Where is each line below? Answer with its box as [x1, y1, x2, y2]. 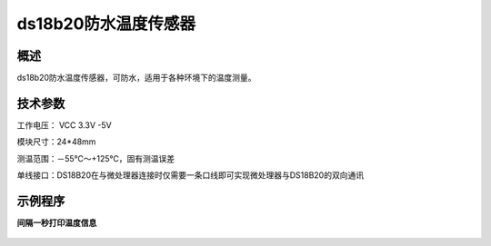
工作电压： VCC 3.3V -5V [16, 119, 113, 131]
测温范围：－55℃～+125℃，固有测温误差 [16, 153, 175, 163]
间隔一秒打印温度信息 [16, 218, 97, 229]
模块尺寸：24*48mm [16, 136, 96, 147]
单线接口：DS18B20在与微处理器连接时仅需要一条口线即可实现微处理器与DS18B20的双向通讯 [16, 170, 364, 181]
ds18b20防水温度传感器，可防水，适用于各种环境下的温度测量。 [16, 73, 256, 84]
